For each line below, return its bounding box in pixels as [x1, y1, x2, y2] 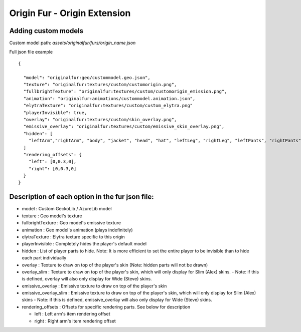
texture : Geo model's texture [22, 213, 82, 219]
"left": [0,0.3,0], [28, 159, 77, 165]
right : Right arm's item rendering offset [34, 318, 116, 324]
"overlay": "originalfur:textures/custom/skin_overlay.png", [23, 117, 177, 122]
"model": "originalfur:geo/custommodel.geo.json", [23, 75, 150, 80]
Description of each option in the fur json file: [9, 193, 154, 201]
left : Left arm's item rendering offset [34, 311, 110, 317]
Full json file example [9, 49, 53, 55]
